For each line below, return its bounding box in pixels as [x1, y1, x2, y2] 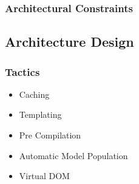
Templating [19, 108, 62, 121]
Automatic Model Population [19, 149, 128, 162]
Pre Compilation [19, 129, 81, 141]
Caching [19, 87, 50, 100]
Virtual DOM [19, 169, 70, 182]
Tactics [5, 64, 40, 79]
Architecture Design [5, 32, 134, 51]
